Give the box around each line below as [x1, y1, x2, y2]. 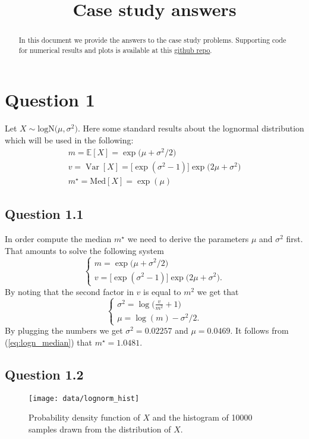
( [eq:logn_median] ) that [5, 335, 93, 348]
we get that [197, 285, 239, 297]
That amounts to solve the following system [5, 244, 164, 256]
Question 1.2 [5, 365, 84, 383]
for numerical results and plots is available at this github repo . [18, 45, 212, 55]
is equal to [143, 285, 181, 297]
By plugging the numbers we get [5, 324, 123, 337]
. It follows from [230, 324, 289, 337]
